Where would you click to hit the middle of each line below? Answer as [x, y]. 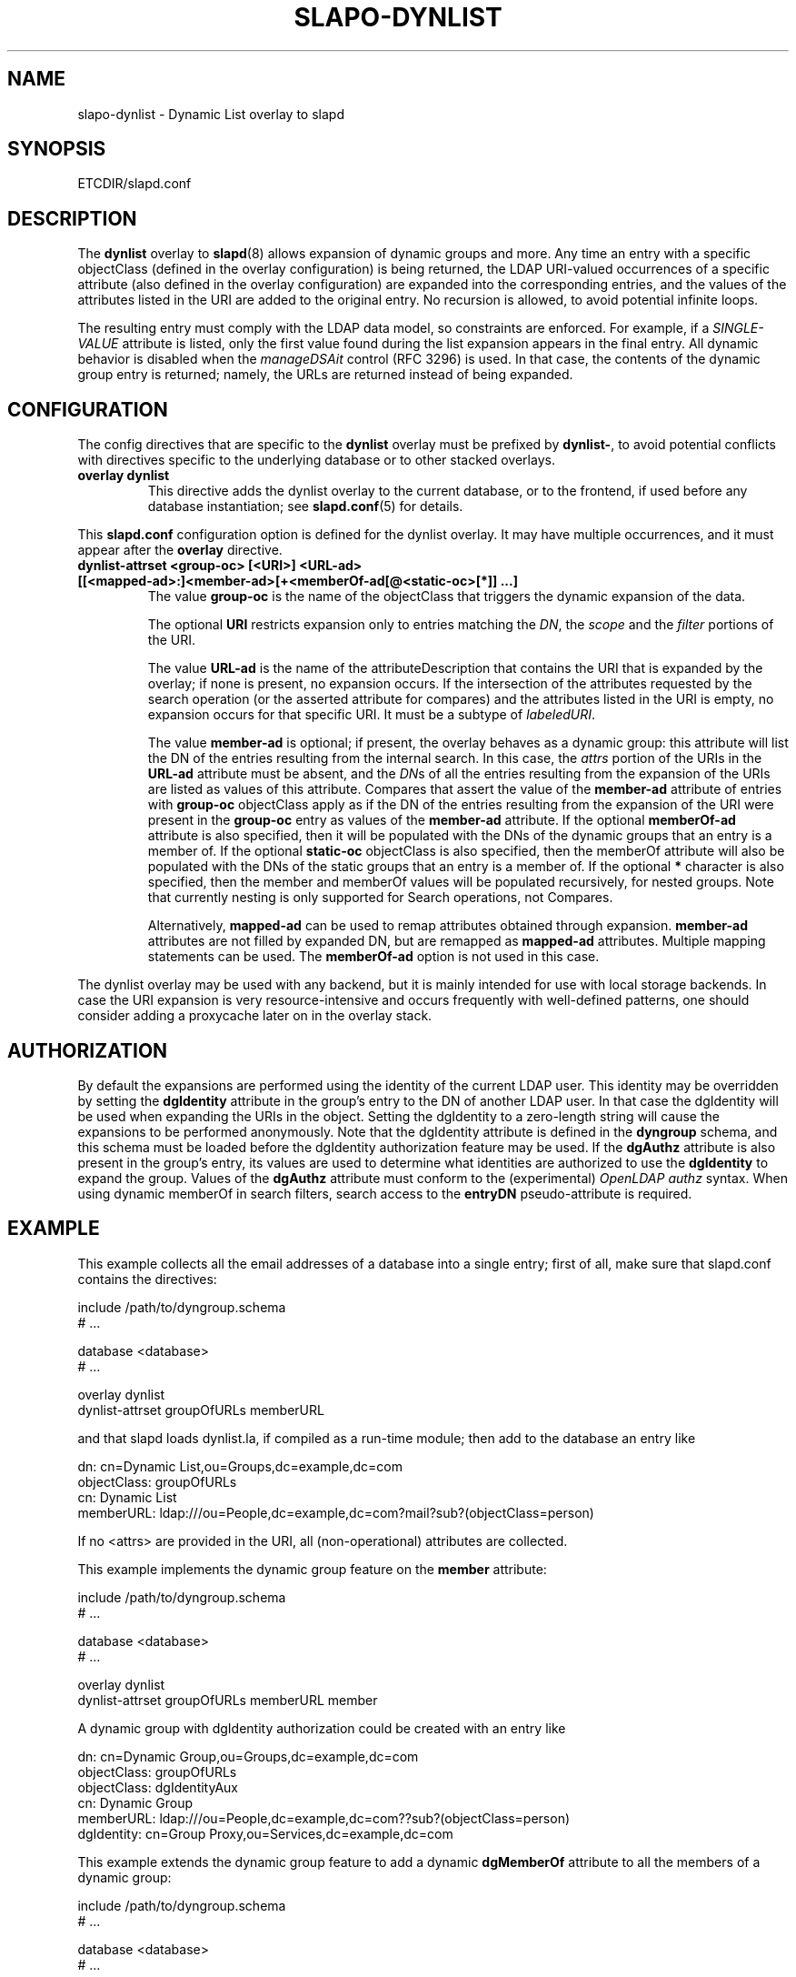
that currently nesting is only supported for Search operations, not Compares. [380, 898]
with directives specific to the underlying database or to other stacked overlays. [316, 460]
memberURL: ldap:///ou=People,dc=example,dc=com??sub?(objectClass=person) [324, 1818]
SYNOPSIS [57, 149]
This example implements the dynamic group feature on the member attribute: [312, 1569]
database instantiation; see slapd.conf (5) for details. [305, 507]
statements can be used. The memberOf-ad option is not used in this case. [373, 957]
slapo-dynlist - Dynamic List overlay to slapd [211, 114]
